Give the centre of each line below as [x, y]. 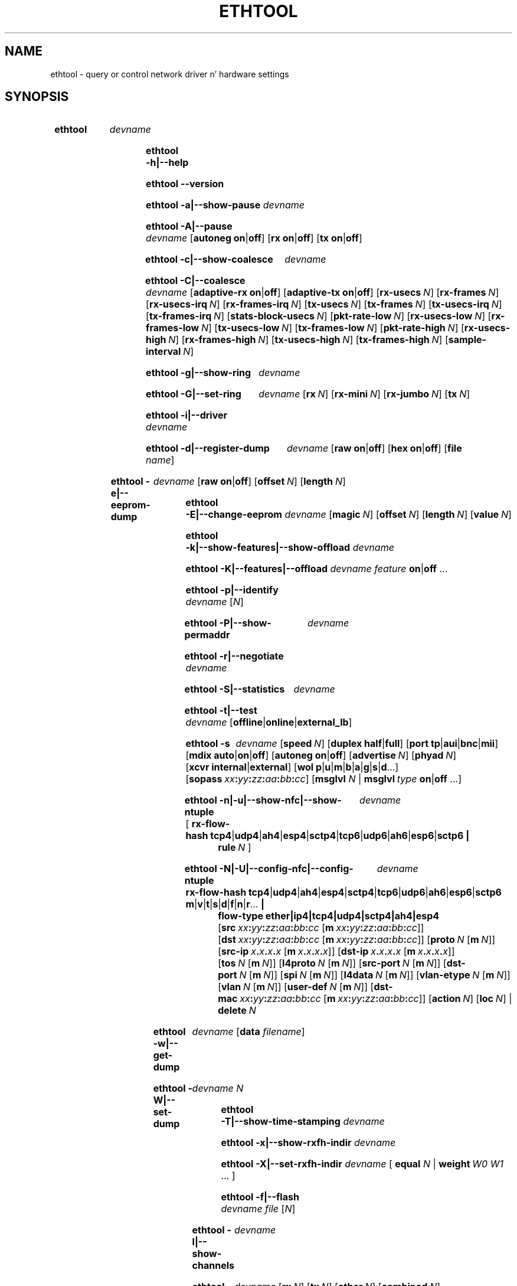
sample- [467, 340]
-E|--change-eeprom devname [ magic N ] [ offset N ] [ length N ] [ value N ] [349, 515]
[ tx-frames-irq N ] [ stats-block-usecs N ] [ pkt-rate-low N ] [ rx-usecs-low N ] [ [319, 316]
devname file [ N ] [258, 1209]
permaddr [207, 635]
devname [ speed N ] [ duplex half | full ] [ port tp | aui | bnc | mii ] [367, 744]
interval [163, 352]
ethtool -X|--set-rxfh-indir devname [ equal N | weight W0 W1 [362, 1164]
